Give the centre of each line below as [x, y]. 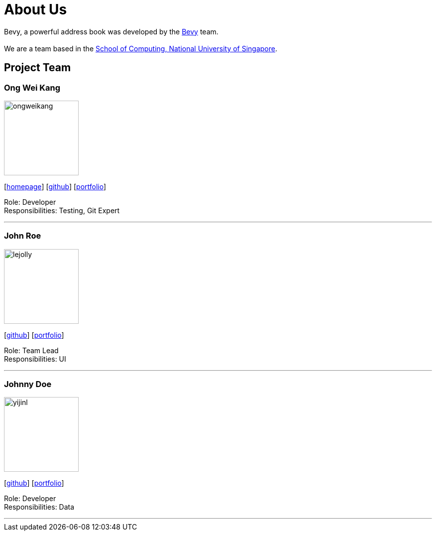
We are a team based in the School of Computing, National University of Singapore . [141, 48]
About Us [36, 9]
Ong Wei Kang [32, 87]
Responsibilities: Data [39, 507]
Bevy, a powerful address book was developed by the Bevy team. [111, 31]
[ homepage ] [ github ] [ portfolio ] [55, 186]
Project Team [38, 68]
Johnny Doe [28, 384]
